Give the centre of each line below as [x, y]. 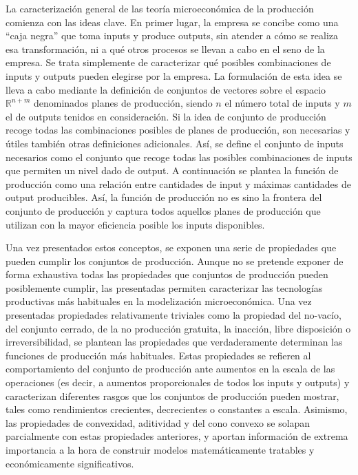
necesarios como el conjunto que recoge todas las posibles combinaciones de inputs [179, 157]
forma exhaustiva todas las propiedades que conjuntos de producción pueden [167, 274]
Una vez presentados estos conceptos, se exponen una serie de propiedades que [171, 247]
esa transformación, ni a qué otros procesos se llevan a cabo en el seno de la [165, 49]
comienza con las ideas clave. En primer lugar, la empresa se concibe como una [172, 22]
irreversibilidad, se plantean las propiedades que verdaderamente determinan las [174, 342]
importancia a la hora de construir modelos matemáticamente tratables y [160, 450]
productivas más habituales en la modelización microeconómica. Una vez [159, 301]
